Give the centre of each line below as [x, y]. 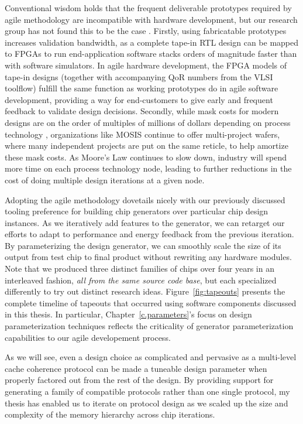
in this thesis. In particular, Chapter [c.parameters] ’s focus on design [128, 314]
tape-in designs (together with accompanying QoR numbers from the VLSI [139, 76]
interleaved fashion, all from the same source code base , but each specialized [141, 280]
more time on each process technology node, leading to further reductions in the [148, 168]
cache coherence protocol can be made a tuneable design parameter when [136, 368]
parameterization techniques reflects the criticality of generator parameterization [149, 326]
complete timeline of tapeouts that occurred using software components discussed [151, 302]
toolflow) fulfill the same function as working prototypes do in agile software [142, 88]
